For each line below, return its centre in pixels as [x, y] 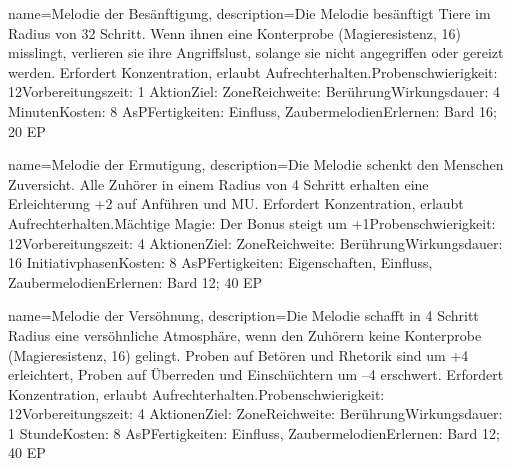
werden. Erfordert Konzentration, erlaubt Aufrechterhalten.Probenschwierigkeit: [253, 71]
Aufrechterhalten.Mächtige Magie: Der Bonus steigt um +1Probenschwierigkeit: [252, 222]
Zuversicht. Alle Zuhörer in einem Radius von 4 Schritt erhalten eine [218, 183]
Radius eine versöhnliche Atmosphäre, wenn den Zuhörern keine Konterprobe [245, 334]
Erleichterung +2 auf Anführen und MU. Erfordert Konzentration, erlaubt [236, 203]
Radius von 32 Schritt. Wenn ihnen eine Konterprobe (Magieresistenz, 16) [234, 32]
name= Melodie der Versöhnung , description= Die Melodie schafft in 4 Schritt [243, 315]
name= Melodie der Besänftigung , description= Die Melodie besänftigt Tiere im [249, 13]
